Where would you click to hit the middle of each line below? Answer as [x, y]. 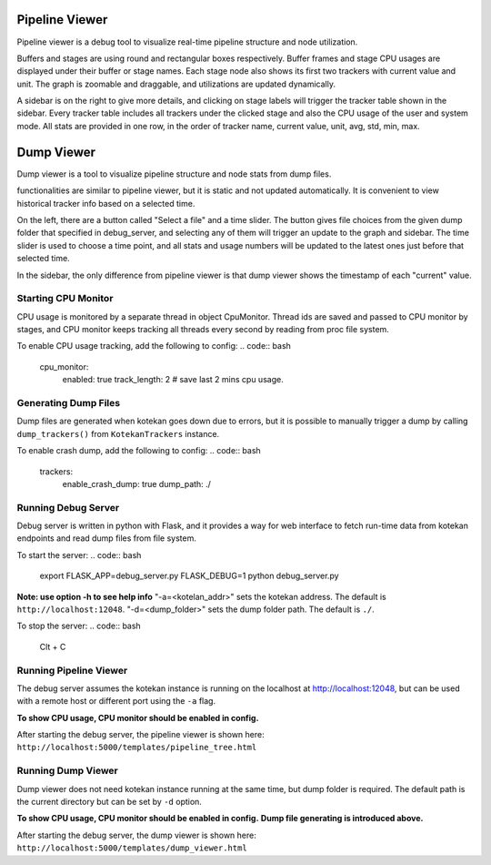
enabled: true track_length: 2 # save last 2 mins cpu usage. [173, 380]
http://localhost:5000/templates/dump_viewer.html [132, 848]
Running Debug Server [68, 507]
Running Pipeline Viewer [72, 670]
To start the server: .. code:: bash [79, 555]
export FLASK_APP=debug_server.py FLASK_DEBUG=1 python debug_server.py [190, 576]
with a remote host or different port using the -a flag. [116, 701]
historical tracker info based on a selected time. [106, 203]
